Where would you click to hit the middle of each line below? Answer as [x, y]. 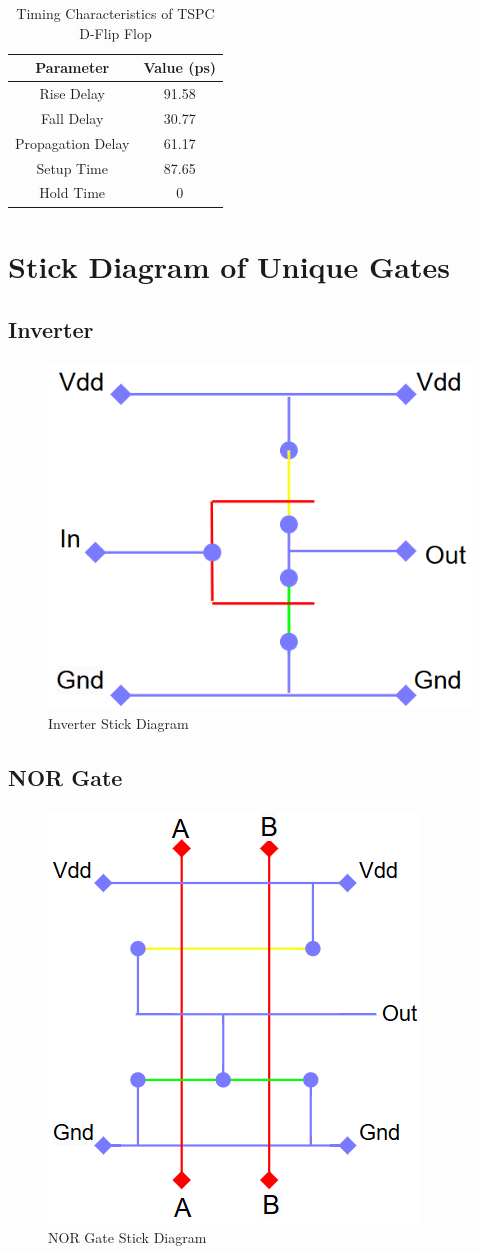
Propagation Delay [72, 142]
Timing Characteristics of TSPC [115, 13]
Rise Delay [72, 93]
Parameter [72, 67]
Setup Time [72, 167]
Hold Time [72, 192]
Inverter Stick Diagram [118, 722]
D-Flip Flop [115, 32]
